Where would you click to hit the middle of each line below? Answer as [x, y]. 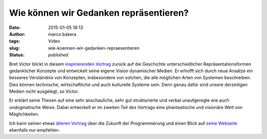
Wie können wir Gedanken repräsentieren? [99, 13]
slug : [14, 48]
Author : [17, 34]
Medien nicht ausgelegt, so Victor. [44, 91]
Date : [15, 28]
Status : [17, 55]
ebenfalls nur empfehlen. [35, 130]
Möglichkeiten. [24, 114]
